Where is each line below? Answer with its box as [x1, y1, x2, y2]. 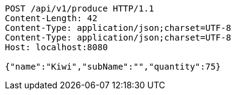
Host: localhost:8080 [5, 42, 108, 52]
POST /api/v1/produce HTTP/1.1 [5, 4, 154, 13]
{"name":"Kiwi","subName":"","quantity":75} [5, 62, 221, 71]
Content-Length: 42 [5, 13, 98, 23]
